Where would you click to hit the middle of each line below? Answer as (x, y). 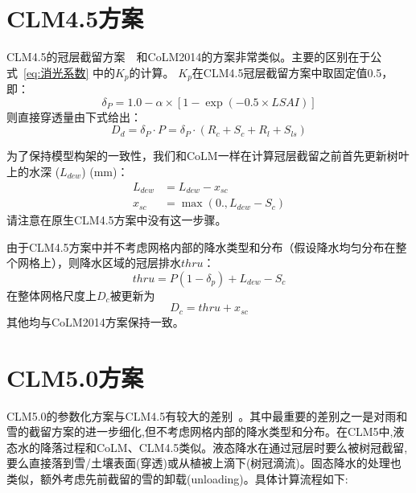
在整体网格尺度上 (51, 295)
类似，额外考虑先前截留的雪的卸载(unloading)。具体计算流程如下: (177, 478)
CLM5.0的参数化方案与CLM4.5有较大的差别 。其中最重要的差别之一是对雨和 (207, 415)
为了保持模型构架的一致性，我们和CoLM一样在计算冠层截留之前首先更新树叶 (208, 156)
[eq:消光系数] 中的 (69, 72)
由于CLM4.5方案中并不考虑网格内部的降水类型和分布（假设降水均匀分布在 (201, 246)
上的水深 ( (33, 171)
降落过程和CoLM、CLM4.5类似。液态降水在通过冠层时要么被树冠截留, (224, 447)
